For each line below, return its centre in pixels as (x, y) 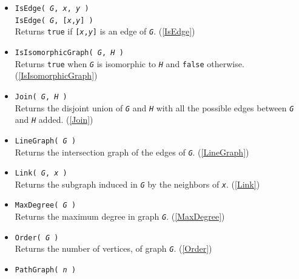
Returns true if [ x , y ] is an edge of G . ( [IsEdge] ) (105, 31)
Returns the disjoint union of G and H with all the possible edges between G (154, 107)
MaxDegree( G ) (45, 205)
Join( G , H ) (41, 97)
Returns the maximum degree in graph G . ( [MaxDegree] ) (120, 216)
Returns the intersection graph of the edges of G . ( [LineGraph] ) (132, 152)
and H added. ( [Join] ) (54, 120)
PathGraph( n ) (45, 270)
